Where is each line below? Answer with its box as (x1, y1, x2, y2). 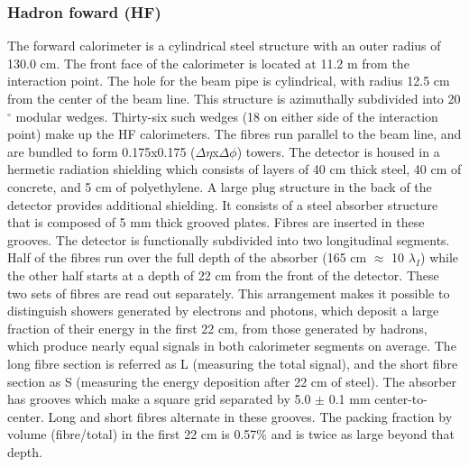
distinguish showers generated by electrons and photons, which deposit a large (7, 301, 439, 320)
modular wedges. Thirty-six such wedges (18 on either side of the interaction (15, 106, 438, 125)
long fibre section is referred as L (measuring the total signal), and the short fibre (7, 353, 458, 372)
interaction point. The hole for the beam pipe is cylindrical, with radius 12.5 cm (7, 71, 450, 90)
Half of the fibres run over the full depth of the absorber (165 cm (7, 248, 367, 267)
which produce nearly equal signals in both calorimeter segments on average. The (7, 336, 456, 355)
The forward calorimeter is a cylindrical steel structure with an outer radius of (7, 36, 441, 55)
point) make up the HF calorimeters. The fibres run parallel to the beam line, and (7, 124, 462, 143)
